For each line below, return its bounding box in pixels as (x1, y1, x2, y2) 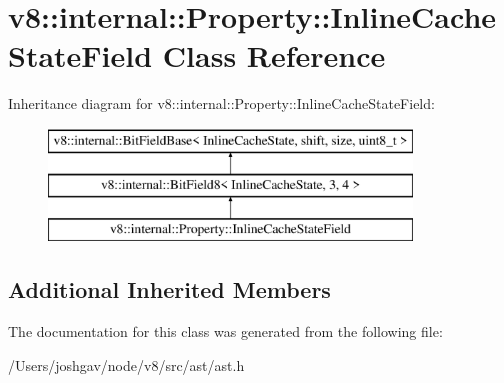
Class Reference (162, 35, 386, 76)
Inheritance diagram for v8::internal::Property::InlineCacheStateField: (8, 93, 435, 114)
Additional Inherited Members (8, 274, 331, 305)
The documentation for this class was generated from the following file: (8, 321, 443, 342)
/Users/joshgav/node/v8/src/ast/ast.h (8, 354, 245, 375)
